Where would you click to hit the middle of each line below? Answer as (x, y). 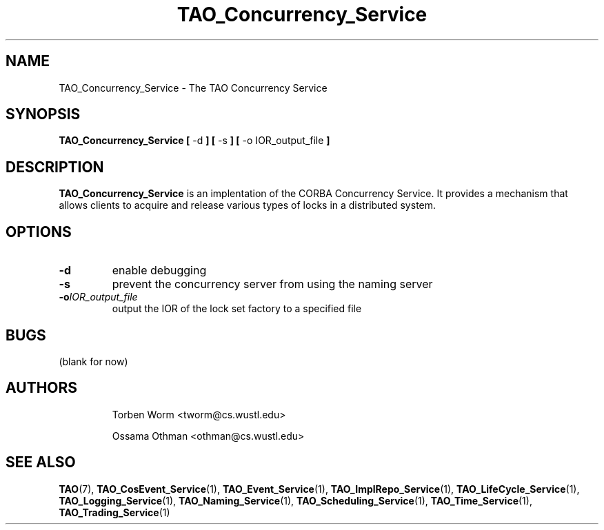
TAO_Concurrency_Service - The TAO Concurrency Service (193, 88)
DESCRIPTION (55, 167)
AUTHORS (42, 388)
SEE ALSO (41, 462)
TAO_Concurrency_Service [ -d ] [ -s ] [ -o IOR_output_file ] (194, 141)
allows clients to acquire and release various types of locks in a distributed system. (248, 205)
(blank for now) (93, 361)
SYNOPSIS (43, 114)
